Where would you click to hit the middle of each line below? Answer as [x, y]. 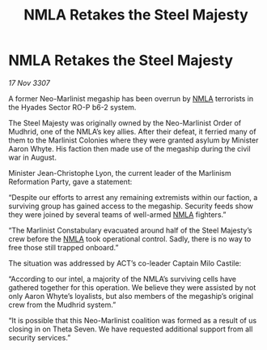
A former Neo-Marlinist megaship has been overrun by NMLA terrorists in [131, 98]
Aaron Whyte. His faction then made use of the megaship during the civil [129, 148]
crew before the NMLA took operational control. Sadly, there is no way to [130, 239]
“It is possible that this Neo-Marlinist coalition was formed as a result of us [133, 320]
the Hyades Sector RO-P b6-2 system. [72, 107]
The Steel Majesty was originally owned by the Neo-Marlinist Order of [125, 122]
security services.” [40, 337]
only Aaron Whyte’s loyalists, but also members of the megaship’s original [131, 296]
